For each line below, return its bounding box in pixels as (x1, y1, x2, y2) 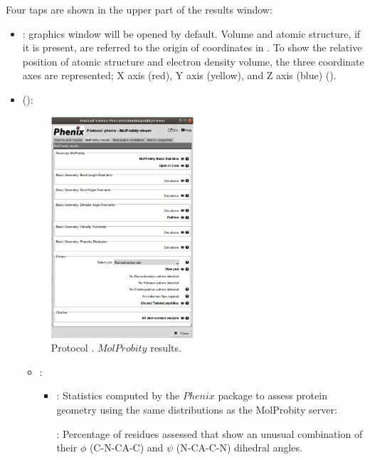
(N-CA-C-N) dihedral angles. (176, 440, 302, 455)
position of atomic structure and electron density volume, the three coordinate (22, 53, 364, 68)
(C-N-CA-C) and (89, 440, 164, 455)
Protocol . (51, 340, 95, 355)
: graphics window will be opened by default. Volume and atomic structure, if (22, 26, 361, 41)
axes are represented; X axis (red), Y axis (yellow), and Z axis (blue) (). (22, 68, 337, 83)
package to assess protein (218, 388, 327, 403)
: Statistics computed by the (56, 388, 180, 403)
